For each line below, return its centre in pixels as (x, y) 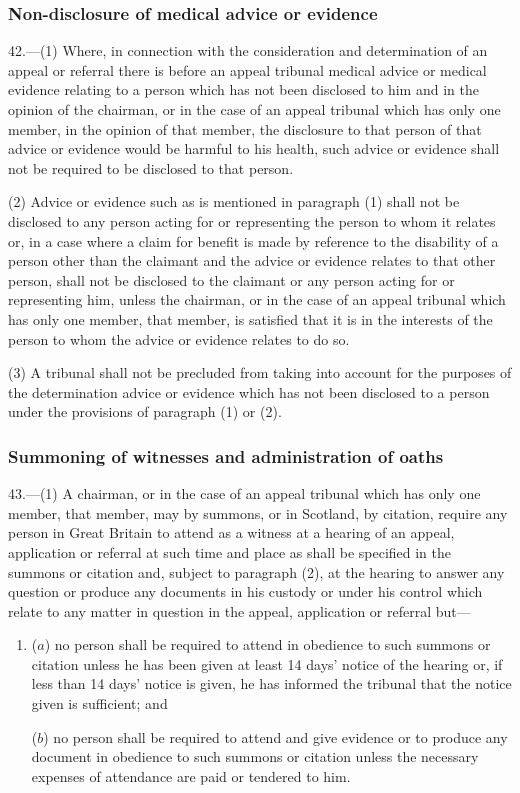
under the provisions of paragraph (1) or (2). (145, 411)
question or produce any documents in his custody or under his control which (245, 591)
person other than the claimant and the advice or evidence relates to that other (252, 260)
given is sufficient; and (99, 703)
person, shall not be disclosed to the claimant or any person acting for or (231, 279)
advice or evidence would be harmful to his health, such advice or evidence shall (254, 148)
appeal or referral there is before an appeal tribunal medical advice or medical (247, 69)
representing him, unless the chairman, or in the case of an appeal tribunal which (257, 299)
